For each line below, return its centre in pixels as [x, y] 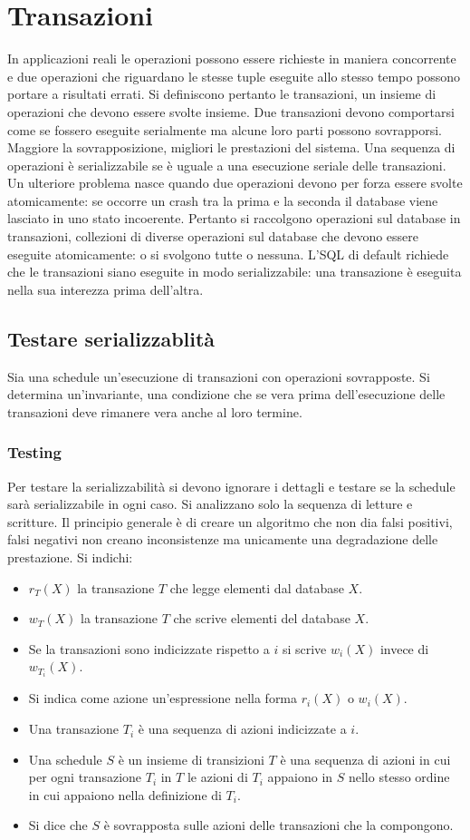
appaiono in [300, 777]
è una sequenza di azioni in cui [365, 759]
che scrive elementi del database [262, 618]
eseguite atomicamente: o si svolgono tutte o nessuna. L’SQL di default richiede [228, 254]
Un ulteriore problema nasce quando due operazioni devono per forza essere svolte [235, 183]
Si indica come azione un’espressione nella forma [163, 698]
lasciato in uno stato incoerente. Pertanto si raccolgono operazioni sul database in [234, 218]
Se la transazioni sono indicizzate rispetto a [149, 648]
